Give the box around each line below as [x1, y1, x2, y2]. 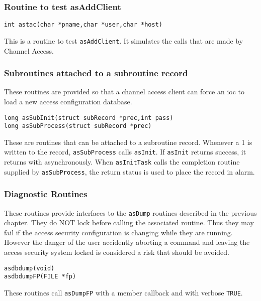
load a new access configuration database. [4, 96, 132, 106]
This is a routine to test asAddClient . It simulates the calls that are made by [4, 35, 243, 46]
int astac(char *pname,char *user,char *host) [4, 21, 162, 29]
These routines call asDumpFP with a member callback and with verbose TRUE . [4, 287, 243, 297]
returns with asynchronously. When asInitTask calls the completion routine [4, 157, 240, 167]
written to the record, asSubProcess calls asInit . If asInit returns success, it [4, 146, 246, 157]
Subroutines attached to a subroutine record [4, 67, 188, 79]
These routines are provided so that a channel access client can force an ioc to [4, 86, 245, 97]
